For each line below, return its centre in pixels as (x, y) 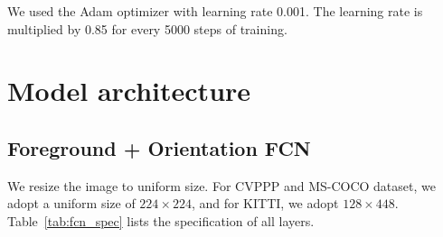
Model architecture (129, 91)
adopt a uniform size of (71, 203)
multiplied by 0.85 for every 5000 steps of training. (147, 28)
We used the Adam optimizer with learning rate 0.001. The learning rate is (215, 11)
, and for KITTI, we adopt (265, 203)
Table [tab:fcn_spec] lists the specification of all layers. (161, 220)
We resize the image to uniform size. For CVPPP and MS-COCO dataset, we (221, 185)
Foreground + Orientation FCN (159, 147)
